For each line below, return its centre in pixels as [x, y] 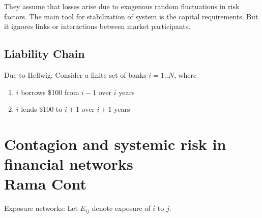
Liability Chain [45, 54]
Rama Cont [45, 184]
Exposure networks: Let [41, 208]
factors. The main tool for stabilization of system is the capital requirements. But [131, 16]
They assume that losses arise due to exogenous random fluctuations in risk [122, 6]
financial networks [69, 164]
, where [185, 74]
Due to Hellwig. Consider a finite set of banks [75, 74]
